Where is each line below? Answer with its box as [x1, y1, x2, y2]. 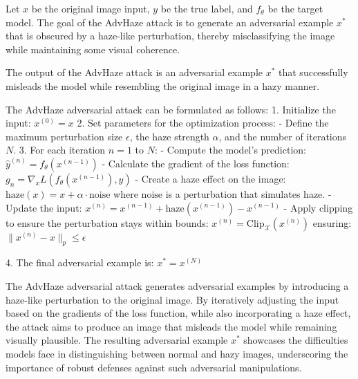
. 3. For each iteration [13, 142, 106, 157]
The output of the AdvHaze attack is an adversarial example [6, 65, 263, 80]
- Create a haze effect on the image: [135, 171, 286, 185]
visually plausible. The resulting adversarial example [6, 333, 228, 347]
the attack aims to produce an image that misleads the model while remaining [6, 319, 337, 333]
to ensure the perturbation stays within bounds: [6, 215, 209, 230]
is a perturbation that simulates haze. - [165, 186, 332, 201]
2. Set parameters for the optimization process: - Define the [77, 115, 329, 130]
